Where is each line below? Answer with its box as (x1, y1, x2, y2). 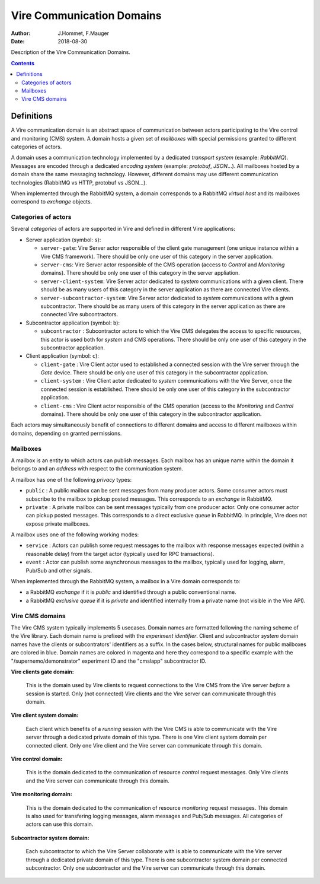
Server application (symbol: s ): (25, 236, 101, 243)
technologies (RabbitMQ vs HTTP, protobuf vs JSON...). (11, 179, 148, 186)
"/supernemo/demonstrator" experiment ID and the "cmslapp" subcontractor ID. (11, 657, 207, 664)
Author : (11, 30, 31, 37)
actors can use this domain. (25, 821, 94, 828)
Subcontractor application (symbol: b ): (25, 319, 120, 326)
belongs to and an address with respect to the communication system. (11, 465, 183, 472)
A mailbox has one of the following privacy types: (11, 476, 132, 483)
